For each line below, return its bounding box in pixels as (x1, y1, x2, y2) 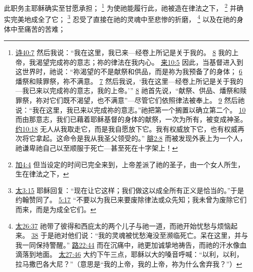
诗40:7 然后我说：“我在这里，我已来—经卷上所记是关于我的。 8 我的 (15, 47, 232, 58)
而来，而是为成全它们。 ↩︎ (15, 204, 96, 214)
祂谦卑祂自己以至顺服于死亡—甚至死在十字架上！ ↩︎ (15, 143, 178, 153)
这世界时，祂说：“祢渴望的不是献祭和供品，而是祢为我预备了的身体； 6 (15, 66, 243, 77)
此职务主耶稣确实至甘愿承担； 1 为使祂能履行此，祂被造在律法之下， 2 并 (4, 1, 237, 13)
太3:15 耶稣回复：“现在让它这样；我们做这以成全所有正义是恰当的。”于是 (15, 185, 244, 195)
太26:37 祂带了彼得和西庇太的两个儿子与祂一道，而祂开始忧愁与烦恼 (15, 220, 231, 231)
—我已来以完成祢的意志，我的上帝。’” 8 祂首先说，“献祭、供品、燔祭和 (15, 85, 240, 96)
